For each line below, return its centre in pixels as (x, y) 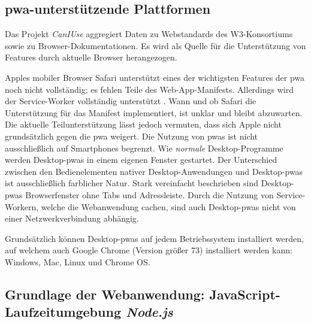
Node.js (150, 312)
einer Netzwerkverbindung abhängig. (72, 218)
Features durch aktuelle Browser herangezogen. (91, 57)
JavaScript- (245, 294)
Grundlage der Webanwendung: (105, 294)
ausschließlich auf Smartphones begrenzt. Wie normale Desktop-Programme (144, 148)
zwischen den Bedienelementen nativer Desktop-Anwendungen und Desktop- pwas (154, 171)
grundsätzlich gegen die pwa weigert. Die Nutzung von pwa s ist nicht (132, 136)
